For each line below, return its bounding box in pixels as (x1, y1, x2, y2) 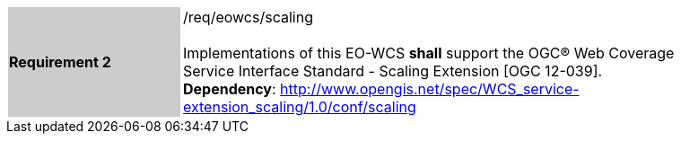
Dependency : (183, 80, 276, 98)
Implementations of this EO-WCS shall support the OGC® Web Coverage (183, 44, 675, 62)
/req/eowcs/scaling (183, 8, 313, 26)
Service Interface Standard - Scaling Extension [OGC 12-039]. (183, 62, 603, 80)
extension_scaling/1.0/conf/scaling (183, 98, 416, 116)
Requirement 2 (9, 53, 111, 71)
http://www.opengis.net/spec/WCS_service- (280, 80, 580, 98)
